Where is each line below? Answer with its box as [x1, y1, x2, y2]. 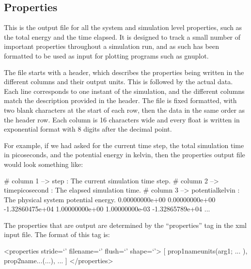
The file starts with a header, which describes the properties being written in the [4, 67, 244, 77]
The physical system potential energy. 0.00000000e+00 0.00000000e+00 [4, 194, 216, 204]
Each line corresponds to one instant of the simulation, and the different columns [4, 86, 245, 96]
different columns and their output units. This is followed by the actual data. [4, 76, 233, 87]
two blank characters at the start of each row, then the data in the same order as [4, 105, 245, 115]
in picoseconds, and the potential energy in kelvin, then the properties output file [4, 149, 245, 160]
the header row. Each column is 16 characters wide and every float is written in [4, 114, 240, 124]
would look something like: [4, 159, 83, 169]
